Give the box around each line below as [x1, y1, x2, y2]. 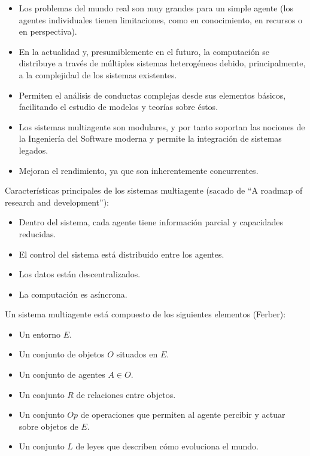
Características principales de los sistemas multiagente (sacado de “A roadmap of [5, 184, 303, 197]
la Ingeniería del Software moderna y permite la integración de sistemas [19, 132, 282, 145]
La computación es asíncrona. [19, 287, 127, 300]
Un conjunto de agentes [19, 368, 105, 381]
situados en [116, 348, 158, 360]
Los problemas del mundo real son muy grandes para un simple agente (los [19, 2, 293, 14]
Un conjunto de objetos [19, 348, 105, 360]
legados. [19, 143, 48, 156]
